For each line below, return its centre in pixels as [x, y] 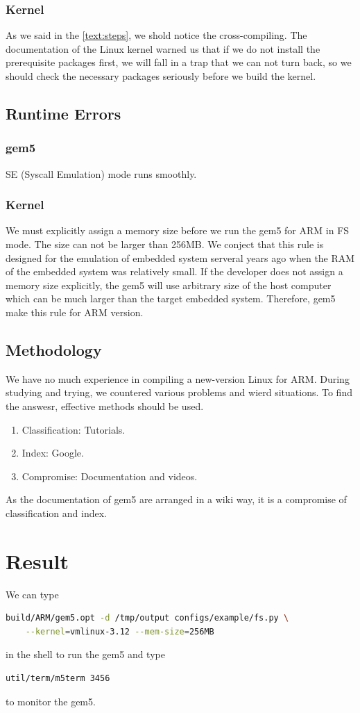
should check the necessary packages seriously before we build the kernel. [161, 76]
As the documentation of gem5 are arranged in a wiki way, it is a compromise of [176, 499]
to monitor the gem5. [51, 701]
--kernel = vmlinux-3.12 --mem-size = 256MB [120, 631]
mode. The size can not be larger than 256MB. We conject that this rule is [165, 244]
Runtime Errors [63, 113]
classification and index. [57, 513]
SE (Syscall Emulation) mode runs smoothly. [101, 173]
